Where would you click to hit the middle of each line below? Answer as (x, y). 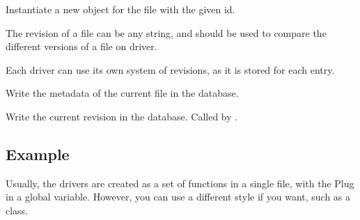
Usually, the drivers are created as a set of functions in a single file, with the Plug (180, 183)
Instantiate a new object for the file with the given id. (120, 9)
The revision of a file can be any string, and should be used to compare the (166, 32)
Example (38, 154)
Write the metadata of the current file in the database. (122, 93)
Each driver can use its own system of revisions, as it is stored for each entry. (170, 69)
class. (17, 210)
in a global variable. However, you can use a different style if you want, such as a (178, 197)
